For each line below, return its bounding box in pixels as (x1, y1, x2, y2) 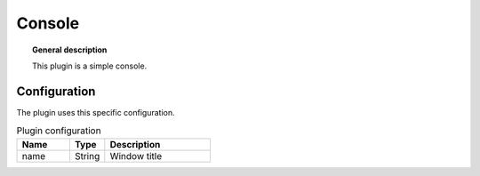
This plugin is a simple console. (32, 60, 148, 71)
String (74, 149, 100, 162)
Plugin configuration (16, 124, 101, 137)
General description (32, 44, 108, 55)
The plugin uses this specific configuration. (16, 107, 175, 117)
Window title (109, 149, 163, 162)
